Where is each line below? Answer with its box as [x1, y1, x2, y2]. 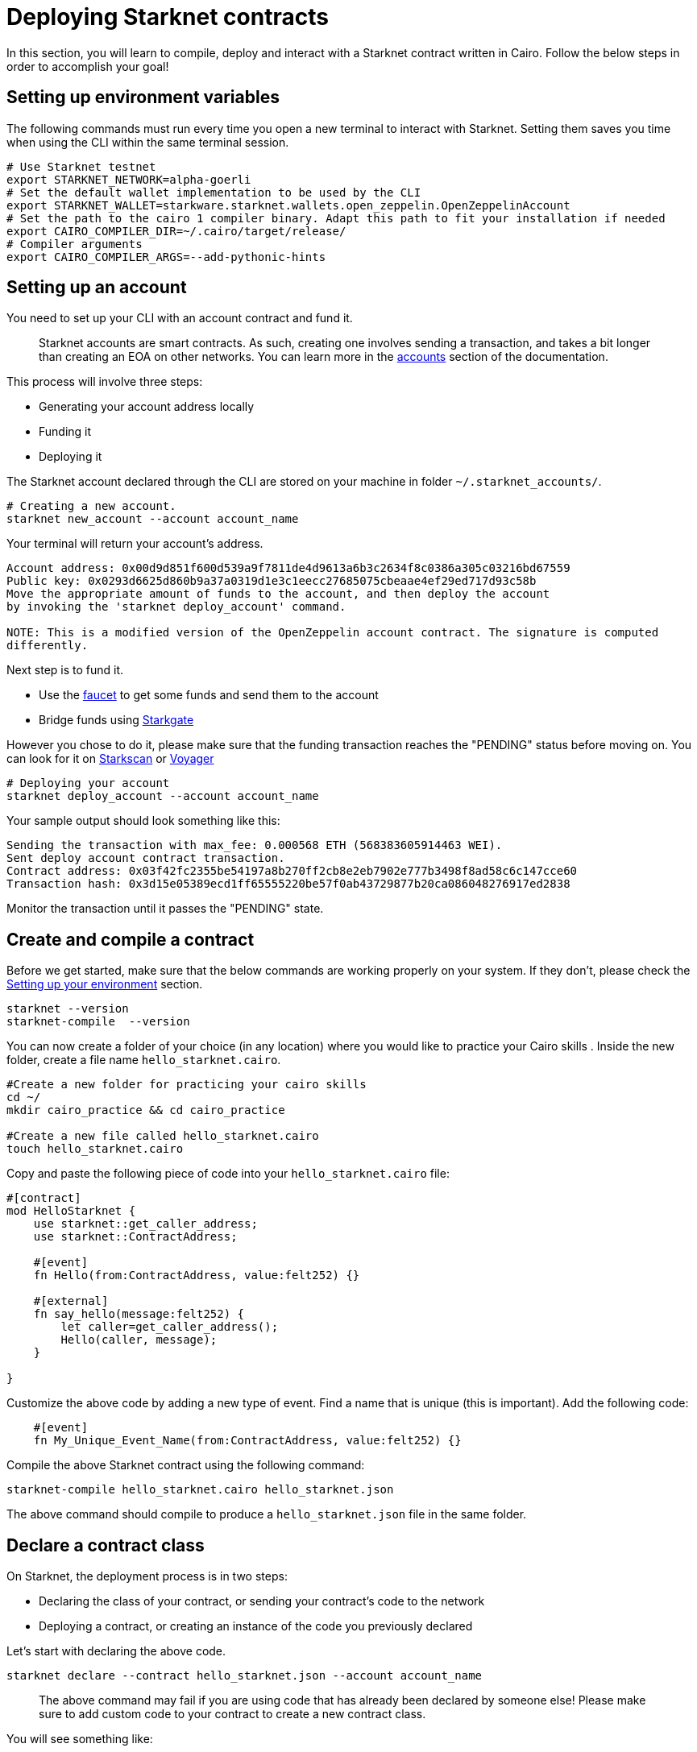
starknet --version [6, 1002, 129, 1016]
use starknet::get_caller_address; [33, 1217, 258, 1231]
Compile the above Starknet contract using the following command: [6, 1458, 365, 1472]
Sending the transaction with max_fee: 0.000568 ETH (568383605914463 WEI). [6, 839, 503, 852]
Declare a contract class [6, 1535, 205, 1555]
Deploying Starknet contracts [6, 3, 329, 31]
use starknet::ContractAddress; [33, 1230, 238, 1244]
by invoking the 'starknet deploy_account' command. [6, 600, 346, 614]
